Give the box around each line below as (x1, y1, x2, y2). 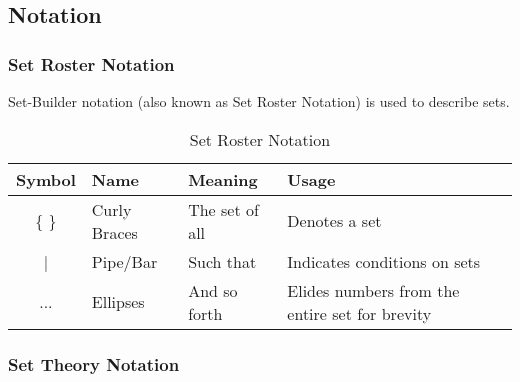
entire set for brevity (287, 301, 432, 325)
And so (188, 278, 238, 302)
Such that (188, 249, 257, 273)
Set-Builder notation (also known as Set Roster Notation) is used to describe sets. (8, 91, 510, 111)
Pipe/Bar (91, 249, 158, 273)
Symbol (16, 167, 76, 191)
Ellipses (91, 290, 145, 314)
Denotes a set (287, 209, 382, 233)
